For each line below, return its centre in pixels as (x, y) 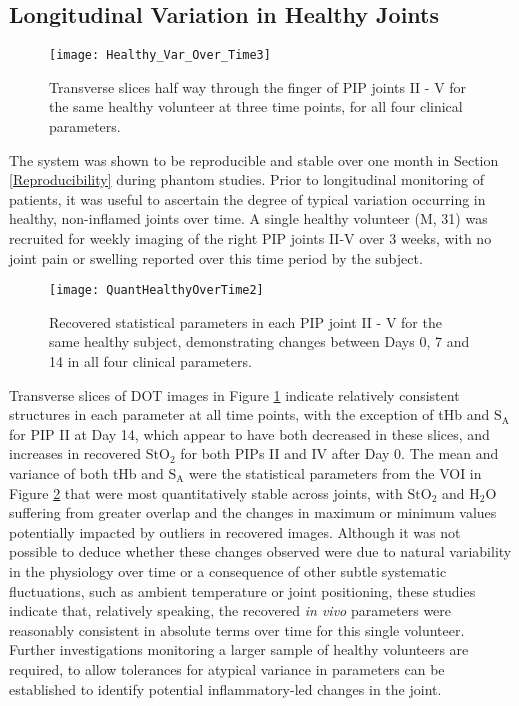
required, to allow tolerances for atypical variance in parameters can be (227, 668)
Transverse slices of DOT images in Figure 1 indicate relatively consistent (234, 394)
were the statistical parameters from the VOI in (335, 473)
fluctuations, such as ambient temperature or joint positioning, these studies (242, 590)
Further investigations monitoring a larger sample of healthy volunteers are (239, 649)
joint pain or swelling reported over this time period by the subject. (216, 257)
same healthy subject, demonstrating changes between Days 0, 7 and (259, 341)
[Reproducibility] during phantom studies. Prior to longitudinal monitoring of (246, 179)
